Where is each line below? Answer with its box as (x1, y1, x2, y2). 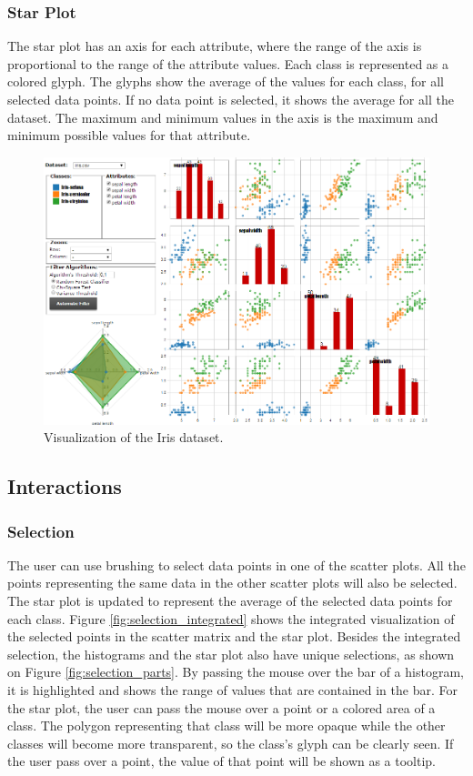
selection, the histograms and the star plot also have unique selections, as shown (7, 644, 455, 663)
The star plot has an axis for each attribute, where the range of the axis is (7, 36, 422, 55)
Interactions (7, 472, 122, 500)
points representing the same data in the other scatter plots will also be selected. (7, 573, 458, 592)
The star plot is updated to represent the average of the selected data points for (7, 591, 453, 610)
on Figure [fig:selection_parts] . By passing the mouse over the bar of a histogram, (7, 662, 464, 681)
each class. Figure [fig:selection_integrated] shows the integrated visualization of (7, 609, 455, 628)
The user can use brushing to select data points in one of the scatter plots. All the (7, 555, 466, 574)
